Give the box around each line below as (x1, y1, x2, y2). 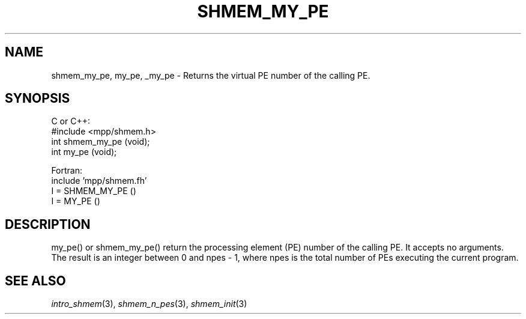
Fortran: (51, 165, 83, 176)
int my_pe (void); (51, 147, 117, 157)
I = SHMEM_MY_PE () (51, 186, 136, 196)
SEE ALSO (5, 273, 66, 288)
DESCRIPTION (5, 216, 91, 232)
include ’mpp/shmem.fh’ (51, 175, 147, 186)
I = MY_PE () (51, 196, 100, 207)
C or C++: (51, 116, 90, 127)
